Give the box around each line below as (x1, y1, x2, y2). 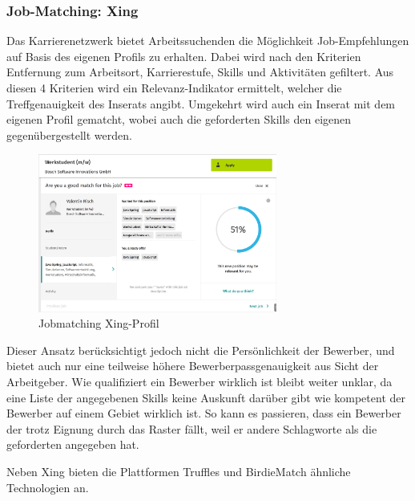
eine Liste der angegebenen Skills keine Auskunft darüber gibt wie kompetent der (6, 389, 405, 405)
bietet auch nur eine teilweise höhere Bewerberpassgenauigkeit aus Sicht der (6, 357, 379, 374)
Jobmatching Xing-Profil (38, 315, 159, 332)
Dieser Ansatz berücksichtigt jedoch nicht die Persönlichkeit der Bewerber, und (6, 341, 395, 358)
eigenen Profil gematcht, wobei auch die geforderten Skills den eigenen (6, 111, 352, 128)
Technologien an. (6, 479, 89, 495)
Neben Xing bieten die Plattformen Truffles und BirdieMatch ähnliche (6, 462, 351, 479)
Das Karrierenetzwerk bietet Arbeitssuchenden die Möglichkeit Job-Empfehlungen (6, 32, 409, 49)
